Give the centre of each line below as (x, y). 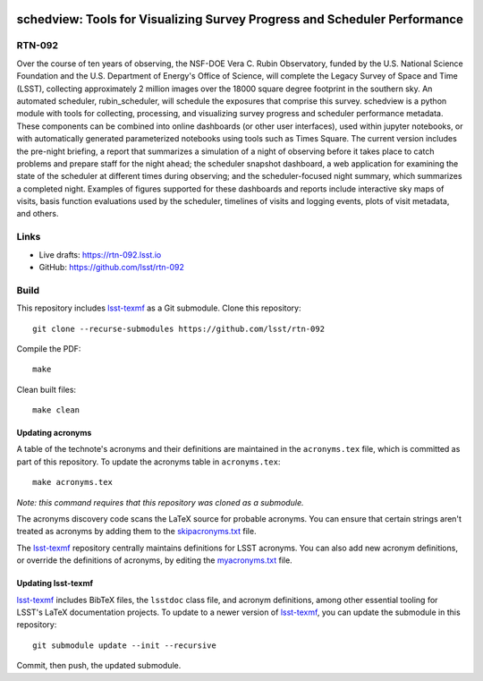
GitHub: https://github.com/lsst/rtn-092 (112, 267)
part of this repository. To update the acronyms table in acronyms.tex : (148, 462)
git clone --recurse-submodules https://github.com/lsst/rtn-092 (179, 328)
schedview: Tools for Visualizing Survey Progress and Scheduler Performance (240, 19)
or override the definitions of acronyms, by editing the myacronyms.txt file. (154, 560)
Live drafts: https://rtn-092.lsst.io (100, 254)
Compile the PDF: (49, 348)
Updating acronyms (54, 433)
